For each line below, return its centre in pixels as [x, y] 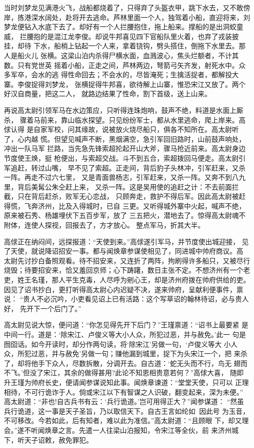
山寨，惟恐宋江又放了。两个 [201, 84]
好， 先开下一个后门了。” [43, 308]
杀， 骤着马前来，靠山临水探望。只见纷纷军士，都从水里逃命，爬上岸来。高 [125, 119]
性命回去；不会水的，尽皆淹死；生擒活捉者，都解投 [150, 75]
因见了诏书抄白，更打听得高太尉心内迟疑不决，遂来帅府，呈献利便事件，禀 [124, 289]
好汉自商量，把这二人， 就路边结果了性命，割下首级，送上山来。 [108, 94]
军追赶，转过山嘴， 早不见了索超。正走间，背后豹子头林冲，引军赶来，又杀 [125, 167]
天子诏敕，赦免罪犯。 [58, 439]
